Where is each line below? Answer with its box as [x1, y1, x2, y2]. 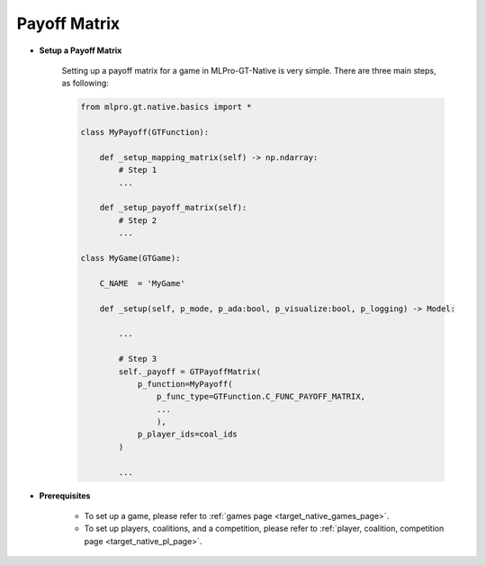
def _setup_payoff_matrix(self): [99, 202, 247, 213]
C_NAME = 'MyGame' [99, 278, 186, 288]
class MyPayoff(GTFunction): [80, 127, 210, 138]
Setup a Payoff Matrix [39, 45, 122, 56]
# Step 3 [118, 354, 157, 364]
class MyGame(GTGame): [80, 253, 181, 263]
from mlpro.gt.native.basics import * [80, 102, 252, 112]
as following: [61, 77, 110, 89]
